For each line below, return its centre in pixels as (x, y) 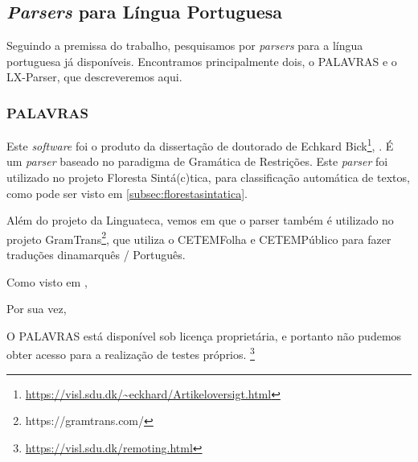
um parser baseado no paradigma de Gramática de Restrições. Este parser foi (197, 161)
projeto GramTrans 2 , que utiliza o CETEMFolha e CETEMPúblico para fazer (199, 237)
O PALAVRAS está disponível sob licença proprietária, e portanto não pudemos (204, 335)
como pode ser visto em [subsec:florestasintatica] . (127, 193)
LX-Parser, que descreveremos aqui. (94, 77)
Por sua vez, (37, 309)
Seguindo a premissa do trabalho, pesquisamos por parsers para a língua (185, 45)
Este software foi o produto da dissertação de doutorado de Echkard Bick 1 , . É (200, 144)
